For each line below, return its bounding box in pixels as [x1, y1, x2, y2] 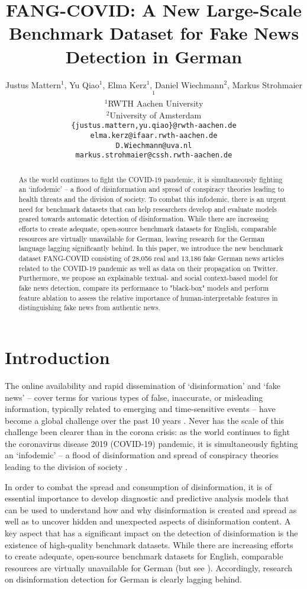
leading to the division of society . [5, 461, 128, 473]
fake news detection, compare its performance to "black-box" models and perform [18, 283, 269, 292]
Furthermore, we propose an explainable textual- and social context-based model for [18, 273, 278, 283]
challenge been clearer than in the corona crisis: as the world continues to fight [5, 426, 290, 438]
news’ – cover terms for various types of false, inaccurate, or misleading [5, 391, 263, 403]
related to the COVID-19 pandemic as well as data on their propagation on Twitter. [18, 263, 278, 273]
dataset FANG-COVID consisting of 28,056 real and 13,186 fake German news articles [18, 253, 285, 263]
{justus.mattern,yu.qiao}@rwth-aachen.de [71, 121, 237, 130]
